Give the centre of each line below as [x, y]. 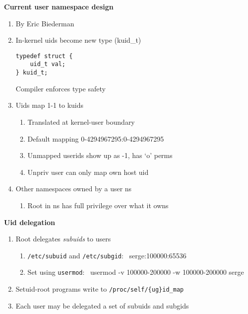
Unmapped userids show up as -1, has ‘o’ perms [100, 155]
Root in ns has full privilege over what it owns [98, 205]
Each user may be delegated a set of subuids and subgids [102, 305]
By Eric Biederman [45, 23]
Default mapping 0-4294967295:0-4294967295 [96, 138]
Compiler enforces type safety [61, 88]
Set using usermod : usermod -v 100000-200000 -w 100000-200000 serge [136, 272]
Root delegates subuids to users [63, 239]
